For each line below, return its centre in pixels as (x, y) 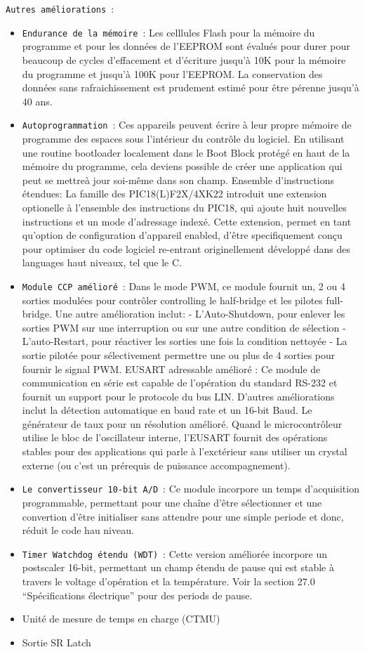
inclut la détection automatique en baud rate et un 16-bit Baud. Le (167, 410)
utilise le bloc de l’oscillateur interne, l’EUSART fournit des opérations (175, 437)
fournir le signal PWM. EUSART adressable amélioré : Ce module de (171, 369)
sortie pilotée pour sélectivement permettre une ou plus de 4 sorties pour (179, 354)
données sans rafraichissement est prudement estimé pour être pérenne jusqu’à (191, 87)
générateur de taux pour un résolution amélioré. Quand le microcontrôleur (182, 423)
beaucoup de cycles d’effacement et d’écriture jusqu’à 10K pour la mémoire (184, 59)
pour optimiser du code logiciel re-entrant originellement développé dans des (186, 248)
